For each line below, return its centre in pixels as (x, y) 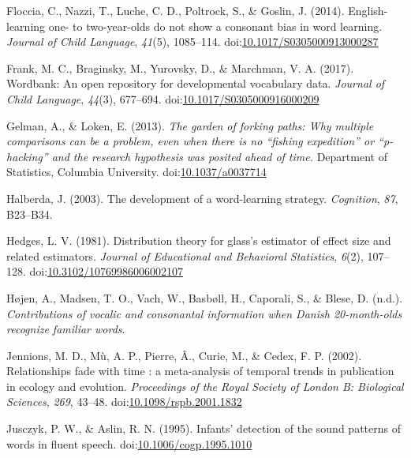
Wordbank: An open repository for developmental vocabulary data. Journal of (196, 83)
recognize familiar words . (66, 329)
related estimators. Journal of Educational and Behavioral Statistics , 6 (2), (185, 255)
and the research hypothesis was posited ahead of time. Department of (219, 156)
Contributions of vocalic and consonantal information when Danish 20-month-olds (204, 313)
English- (368, 10)
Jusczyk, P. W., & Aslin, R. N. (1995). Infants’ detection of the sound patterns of (204, 428)
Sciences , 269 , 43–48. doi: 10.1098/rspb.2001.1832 (124, 402)
